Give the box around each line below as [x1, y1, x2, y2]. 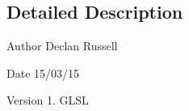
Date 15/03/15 [6, 64, 80, 81]
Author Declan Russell [6, 37, 118, 54]
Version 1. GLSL [6, 92, 89, 109]
